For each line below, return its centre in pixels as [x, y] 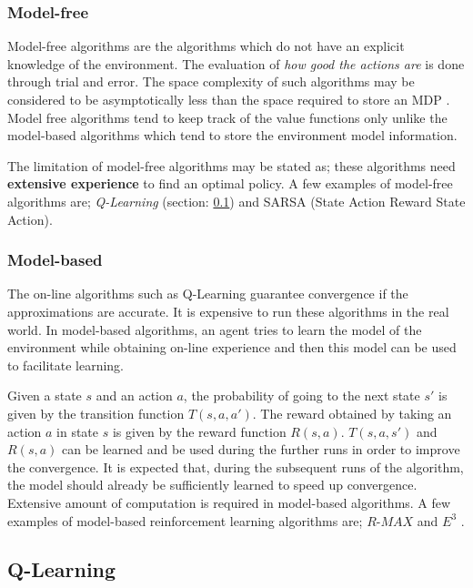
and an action [134, 395]
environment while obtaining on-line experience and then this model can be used [232, 347]
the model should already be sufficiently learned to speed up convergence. [212, 485]
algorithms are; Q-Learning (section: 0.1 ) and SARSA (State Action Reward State [236, 201]
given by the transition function [96, 413]
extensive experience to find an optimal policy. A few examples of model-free [230, 183]
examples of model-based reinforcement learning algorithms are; [185, 520]
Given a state [45, 395]
